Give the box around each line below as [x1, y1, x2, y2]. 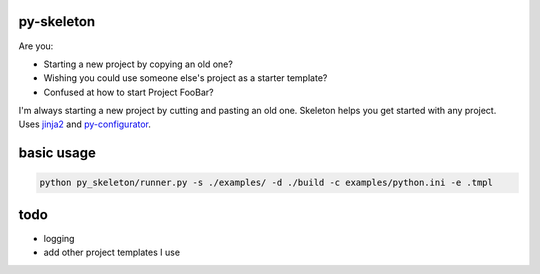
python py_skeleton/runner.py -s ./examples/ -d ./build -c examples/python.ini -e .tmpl [39, 177, 494, 189]
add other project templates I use [43, 246, 180, 259]
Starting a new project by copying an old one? [43, 58, 234, 70]
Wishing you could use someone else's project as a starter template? [43, 72, 328, 84]
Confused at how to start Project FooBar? [43, 86, 214, 98]
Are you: [18, 40, 54, 52]
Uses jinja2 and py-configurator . [18, 118, 152, 130]
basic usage [18, 145, 97, 162]
